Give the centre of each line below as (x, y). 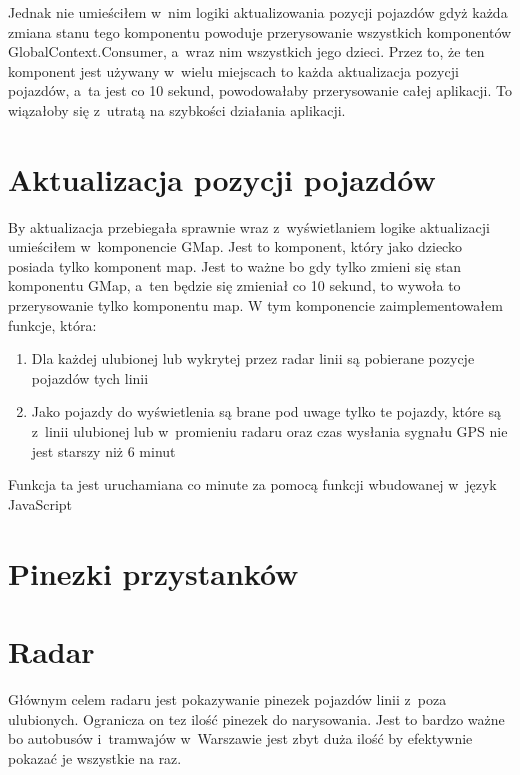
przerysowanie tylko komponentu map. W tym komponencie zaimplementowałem (255, 305)
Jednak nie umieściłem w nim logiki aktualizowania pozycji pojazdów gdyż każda (258, 12)
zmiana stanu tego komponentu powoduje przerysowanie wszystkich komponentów (260, 31)
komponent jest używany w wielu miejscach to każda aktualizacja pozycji (233, 70)
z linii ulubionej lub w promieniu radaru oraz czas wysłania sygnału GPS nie (269, 431)
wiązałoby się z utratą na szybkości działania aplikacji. (177, 109)
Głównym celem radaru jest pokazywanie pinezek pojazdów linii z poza (227, 698)
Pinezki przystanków (153, 572)
